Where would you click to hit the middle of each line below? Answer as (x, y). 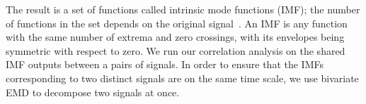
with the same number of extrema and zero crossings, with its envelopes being (175, 37)
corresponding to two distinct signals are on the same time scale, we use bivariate (182, 78)
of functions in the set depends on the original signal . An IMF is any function (177, 23)
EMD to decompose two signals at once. (93, 92)
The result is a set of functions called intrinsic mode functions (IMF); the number (183, 9)
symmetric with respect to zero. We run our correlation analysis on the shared (176, 50)
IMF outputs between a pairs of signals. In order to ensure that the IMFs (165, 64)
